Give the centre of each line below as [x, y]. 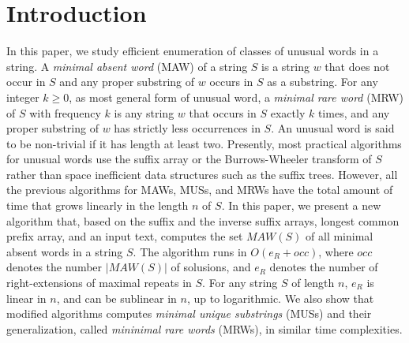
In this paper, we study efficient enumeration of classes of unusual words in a [193, 51]
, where [336, 251]
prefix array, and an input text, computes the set [125, 236]
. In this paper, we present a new [301, 205]
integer [23, 97]
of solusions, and [211, 267]
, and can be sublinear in [116, 298]
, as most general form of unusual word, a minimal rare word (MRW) [236, 97]
